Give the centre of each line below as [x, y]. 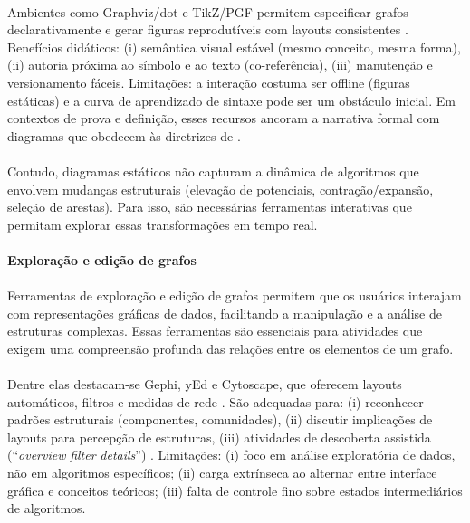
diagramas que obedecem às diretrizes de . [124, 135]
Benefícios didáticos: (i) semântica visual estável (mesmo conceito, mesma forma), [234, 47]
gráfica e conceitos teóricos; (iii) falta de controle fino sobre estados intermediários [235, 490]
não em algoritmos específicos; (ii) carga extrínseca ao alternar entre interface [222, 473]
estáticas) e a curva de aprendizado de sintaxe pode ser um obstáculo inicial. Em [231, 100]
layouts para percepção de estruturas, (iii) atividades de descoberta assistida [219, 437]
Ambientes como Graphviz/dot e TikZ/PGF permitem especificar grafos [208, 11]
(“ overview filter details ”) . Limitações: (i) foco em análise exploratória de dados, [231, 455]
